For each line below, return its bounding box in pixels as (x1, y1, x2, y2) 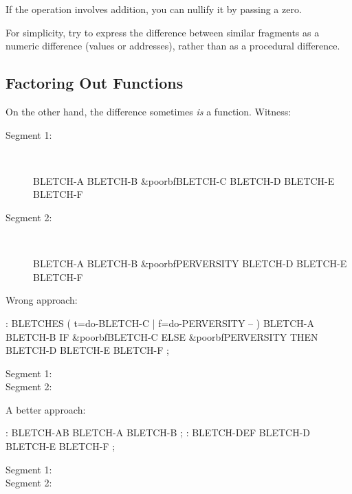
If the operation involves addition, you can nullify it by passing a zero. (5, 2, 302, 16)
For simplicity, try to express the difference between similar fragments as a (5, 25, 320, 39)
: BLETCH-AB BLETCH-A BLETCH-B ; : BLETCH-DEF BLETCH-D (5, 425, 311, 440)
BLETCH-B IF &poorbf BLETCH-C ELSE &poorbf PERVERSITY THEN (5, 329, 318, 344)
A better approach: (5, 402, 86, 416)
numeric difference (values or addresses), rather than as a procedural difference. (5, 38, 340, 53)
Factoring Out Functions (5, 72, 184, 93)
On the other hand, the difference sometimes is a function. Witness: (5, 104, 291, 118)
